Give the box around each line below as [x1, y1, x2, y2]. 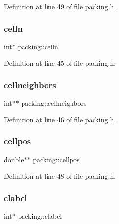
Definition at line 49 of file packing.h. [4, 1, 116, 11]
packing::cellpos [33, 154, 80, 164]
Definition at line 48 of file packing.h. [4, 171, 116, 181]
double [4, 154, 24, 164]
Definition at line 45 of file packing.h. [4, 58, 116, 68]
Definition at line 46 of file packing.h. [4, 114, 116, 124]
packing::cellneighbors [21, 98, 87, 108]
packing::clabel [18, 211, 62, 221]
